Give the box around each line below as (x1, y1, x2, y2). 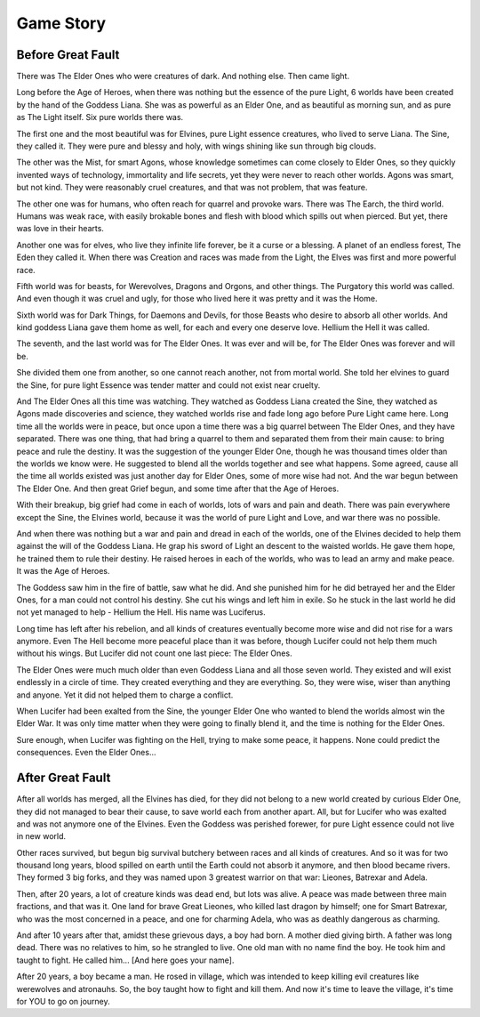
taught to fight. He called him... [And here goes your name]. (16, 955, 235, 965)
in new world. (16, 831, 67, 842)
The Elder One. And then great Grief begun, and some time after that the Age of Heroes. (16, 483, 340, 494)
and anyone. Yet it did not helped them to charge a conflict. (16, 690, 234, 700)
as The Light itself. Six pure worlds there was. (16, 112, 184, 123)
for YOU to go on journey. (16, 996, 110, 1006)
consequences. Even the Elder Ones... (16, 747, 156, 758)
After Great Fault (16, 771, 111, 786)
